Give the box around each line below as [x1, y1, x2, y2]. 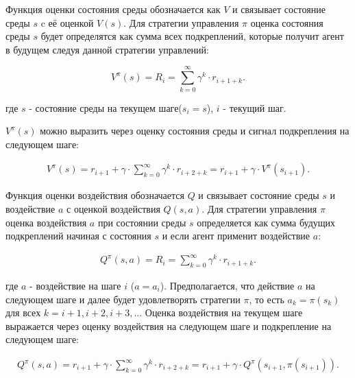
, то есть [249, 292, 284, 306]
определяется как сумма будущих [197, 215, 336, 229]
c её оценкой [40, 15, 94, 29]
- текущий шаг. [223, 100, 286, 115]
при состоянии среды [97, 215, 186, 229]
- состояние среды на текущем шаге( [29, 100, 182, 115]
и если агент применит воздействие [162, 228, 310, 243]
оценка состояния [250, 15, 323, 29]
